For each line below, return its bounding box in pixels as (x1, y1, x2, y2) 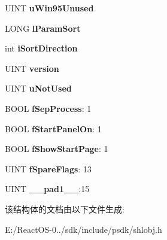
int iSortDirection (5, 42, 78, 54)
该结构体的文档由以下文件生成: (5, 202, 125, 215)
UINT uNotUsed (5, 82, 72, 95)
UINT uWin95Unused (5, 2, 94, 14)
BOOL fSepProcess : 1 (5, 102, 92, 114)
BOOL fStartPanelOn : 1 (5, 122, 102, 135)
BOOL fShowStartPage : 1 (5, 142, 108, 155)
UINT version (5, 62, 59, 74)
